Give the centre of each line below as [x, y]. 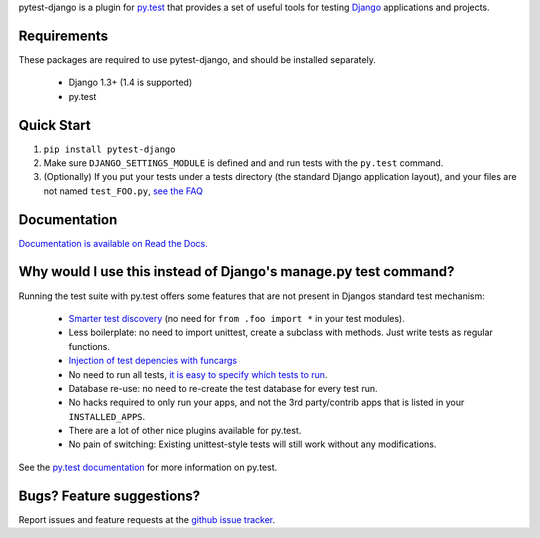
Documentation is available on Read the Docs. [113, 243]
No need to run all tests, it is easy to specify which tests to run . [198, 374]
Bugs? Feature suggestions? [109, 495]
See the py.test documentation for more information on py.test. [148, 467]
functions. [89, 346]
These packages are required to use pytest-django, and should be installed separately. [197, 59]
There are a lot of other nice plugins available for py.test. [185, 431]
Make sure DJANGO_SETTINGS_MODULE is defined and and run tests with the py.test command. [243, 162]
